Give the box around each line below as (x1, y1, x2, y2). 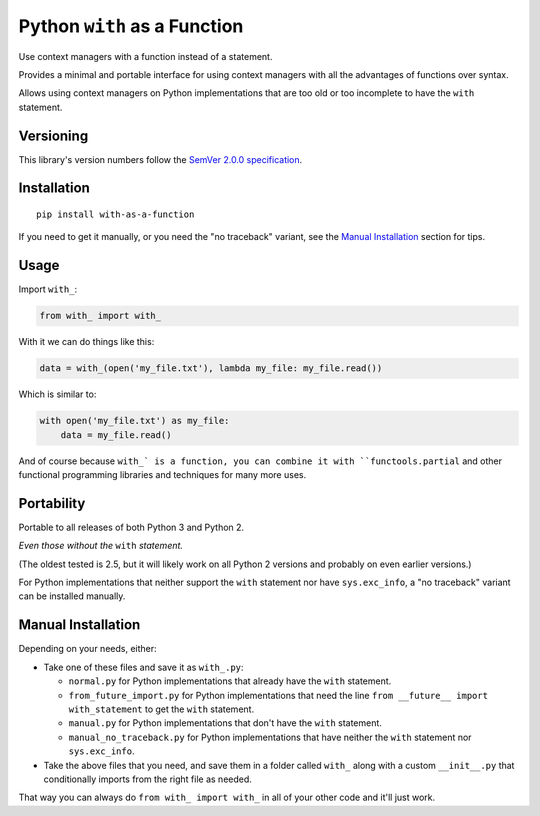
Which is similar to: (18, 388, 97, 400)
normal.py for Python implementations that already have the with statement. (68, 675, 392, 687)
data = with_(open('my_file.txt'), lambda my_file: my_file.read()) (39, 363, 383, 374)
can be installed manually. (18, 590, 126, 602)
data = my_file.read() (60, 429, 172, 440)
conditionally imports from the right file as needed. (43, 773, 252, 785)
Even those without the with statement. (18, 540, 184, 552)
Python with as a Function (18, 15, 244, 37)
